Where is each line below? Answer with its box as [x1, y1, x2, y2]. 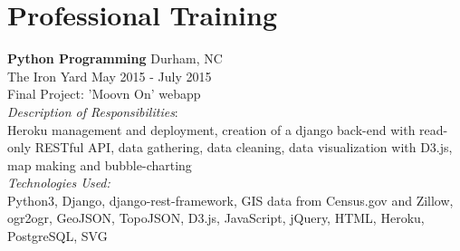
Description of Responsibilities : [7, 101, 178, 121]
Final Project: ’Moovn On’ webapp [7, 84, 201, 103]
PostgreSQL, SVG [7, 227, 108, 246]
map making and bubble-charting [7, 155, 192, 174]
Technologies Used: [7, 173, 110, 192]
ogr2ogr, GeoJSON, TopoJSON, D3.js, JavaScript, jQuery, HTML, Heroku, [7, 208, 425, 227]
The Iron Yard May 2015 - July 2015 [7, 66, 212, 85]
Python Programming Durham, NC [7, 49, 223, 68]
